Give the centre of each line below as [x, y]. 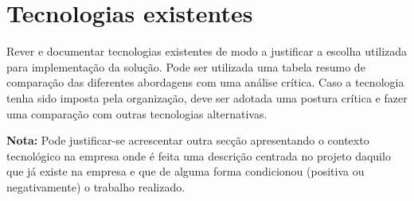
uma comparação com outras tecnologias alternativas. [137, 113]
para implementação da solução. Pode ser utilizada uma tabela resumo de [186, 66]
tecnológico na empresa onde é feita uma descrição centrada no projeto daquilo [199, 155]
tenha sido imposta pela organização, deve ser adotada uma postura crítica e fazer [207, 97]
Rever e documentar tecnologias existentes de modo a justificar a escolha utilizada [207, 51]
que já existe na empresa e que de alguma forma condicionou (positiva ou [186, 171]
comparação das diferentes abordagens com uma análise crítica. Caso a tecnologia [205, 82]
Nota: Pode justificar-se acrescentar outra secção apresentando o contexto [188, 140]
